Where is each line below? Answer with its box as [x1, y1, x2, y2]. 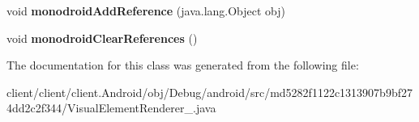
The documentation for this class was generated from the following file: [6, 57, 359, 74]
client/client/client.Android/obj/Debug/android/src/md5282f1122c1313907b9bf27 [6, 83, 413, 100]
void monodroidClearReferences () [6, 29, 198, 46]
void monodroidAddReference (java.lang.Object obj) [6, 2, 286, 19]
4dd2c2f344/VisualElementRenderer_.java [6, 99, 216, 116]
